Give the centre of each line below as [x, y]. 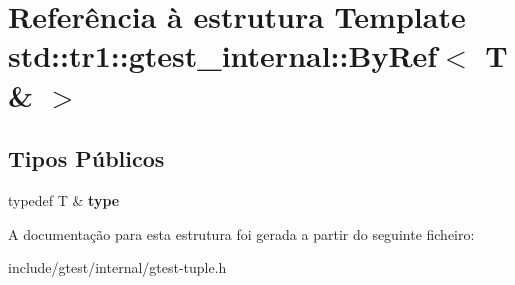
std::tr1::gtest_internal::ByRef [223, 55]
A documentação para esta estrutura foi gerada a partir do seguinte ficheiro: [241, 233]
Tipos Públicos [86, 158]
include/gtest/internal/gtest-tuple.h [117, 267]
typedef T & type [64, 199]
